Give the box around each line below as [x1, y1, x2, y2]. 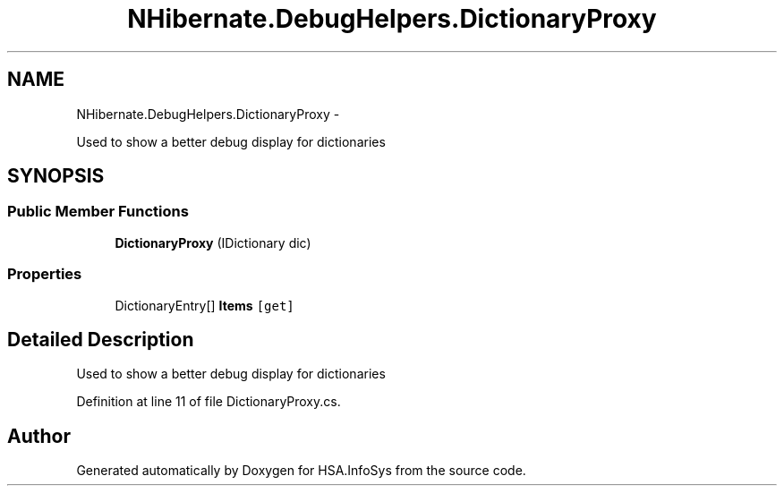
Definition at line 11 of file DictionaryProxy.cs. [76, 394, 341, 410]
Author [7, 424, 71, 447]
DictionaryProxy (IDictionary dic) [115, 234, 311, 251]
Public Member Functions [7, 202, 189, 221]
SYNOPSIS [7, 165, 105, 188]
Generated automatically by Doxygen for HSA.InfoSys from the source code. [76, 463, 526, 479]
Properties [7, 265, 82, 284]
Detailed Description [7, 327, 194, 351]
